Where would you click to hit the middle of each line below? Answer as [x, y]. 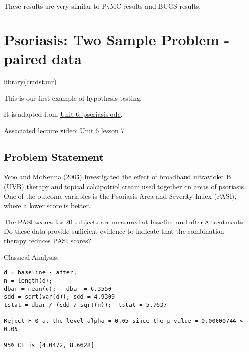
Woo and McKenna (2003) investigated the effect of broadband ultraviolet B [117, 177]
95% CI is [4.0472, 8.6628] [49, 345]
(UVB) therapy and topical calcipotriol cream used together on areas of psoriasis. [125, 186]
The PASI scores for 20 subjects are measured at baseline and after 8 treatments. [124, 221]
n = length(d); [28, 280]
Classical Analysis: [31, 257]
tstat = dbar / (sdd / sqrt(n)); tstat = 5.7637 [86, 305]
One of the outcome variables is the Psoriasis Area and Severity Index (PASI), [120, 196]
